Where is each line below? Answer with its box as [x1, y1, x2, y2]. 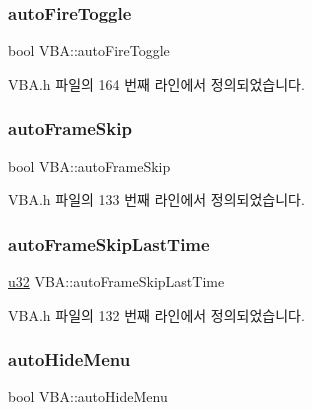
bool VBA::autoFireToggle [8, 40, 170, 61]
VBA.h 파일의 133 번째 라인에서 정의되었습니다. [8, 189, 305, 210]
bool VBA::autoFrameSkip [8, 155, 171, 176]
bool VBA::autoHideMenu [8, 386, 168, 407]
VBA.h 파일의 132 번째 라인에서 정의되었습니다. [8, 304, 305, 325]
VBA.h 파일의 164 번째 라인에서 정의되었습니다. [8, 73, 305, 94]
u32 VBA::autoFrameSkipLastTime [8, 271, 225, 292]
